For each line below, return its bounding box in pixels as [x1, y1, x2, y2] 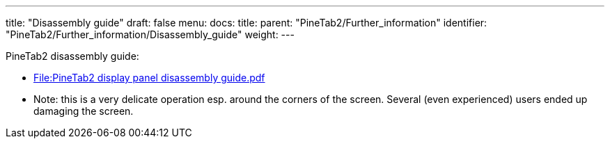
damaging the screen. [33, 105, 134, 117]
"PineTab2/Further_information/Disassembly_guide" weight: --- [6, 29, 295, 40]
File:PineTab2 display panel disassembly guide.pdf [33, 72, 265, 83]
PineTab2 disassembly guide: [6, 50, 139, 62]
